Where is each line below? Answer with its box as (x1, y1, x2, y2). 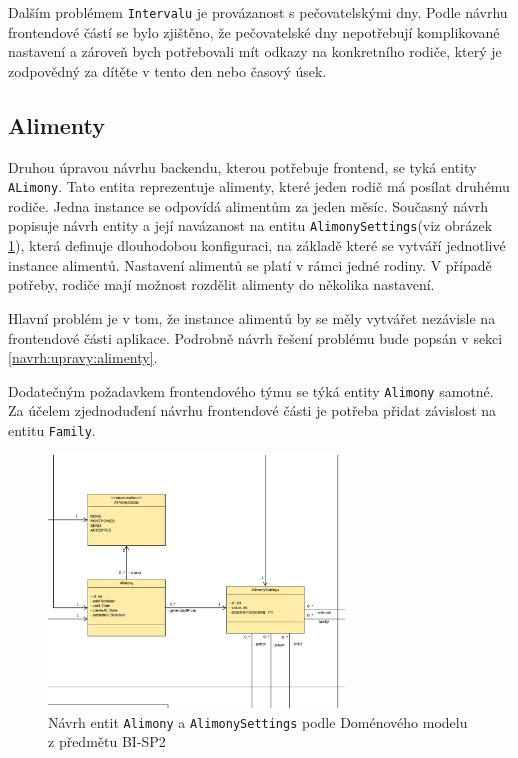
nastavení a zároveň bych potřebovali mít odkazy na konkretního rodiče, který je (8, 41, 502, 62)
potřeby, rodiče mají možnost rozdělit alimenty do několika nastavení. (8, 274, 435, 295)
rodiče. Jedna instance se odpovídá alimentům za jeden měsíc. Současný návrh (8, 195, 489, 216)
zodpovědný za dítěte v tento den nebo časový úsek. (8, 60, 327, 81)
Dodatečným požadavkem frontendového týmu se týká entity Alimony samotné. (8, 380, 494, 401)
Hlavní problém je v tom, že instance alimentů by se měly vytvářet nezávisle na (8, 307, 496, 328)
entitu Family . (8, 419, 96, 440)
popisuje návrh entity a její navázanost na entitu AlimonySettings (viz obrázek (8, 215, 493, 236)
